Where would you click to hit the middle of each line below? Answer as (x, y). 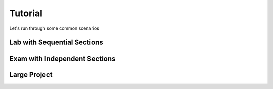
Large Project (31, 75)
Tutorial (26, 13)
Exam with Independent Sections (62, 59)
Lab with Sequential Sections (56, 43)
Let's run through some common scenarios (54, 28)
